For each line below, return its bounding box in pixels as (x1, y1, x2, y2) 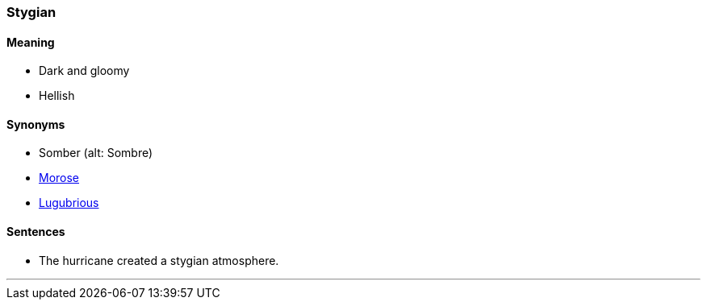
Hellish (39, 89, 75, 103)
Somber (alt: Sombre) (39, 146, 153, 160)
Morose (39, 171, 80, 185)
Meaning (6, 35, 55, 49)
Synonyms (6, 117, 65, 131)
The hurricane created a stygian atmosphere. (39, 253, 279, 267)
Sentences (6, 225, 65, 239)
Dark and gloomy (39, 64, 130, 78)
